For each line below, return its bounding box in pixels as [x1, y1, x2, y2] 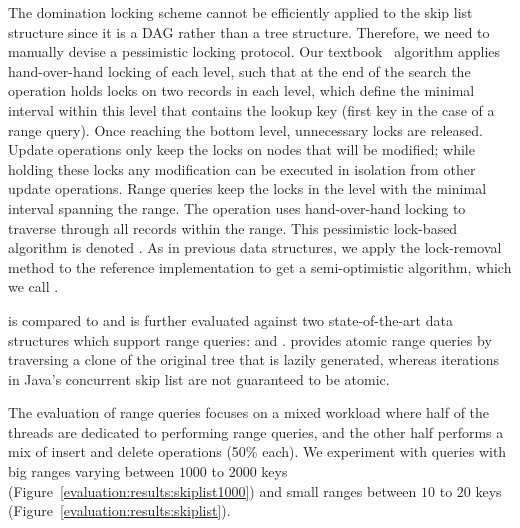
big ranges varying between [8, 461, 175, 482]
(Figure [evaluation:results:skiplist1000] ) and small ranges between [8, 480, 417, 501]
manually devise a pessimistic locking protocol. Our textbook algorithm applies [8, 41, 501, 62]
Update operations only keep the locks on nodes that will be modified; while [8, 139, 475, 160]
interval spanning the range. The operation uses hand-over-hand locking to [8, 197, 466, 218]
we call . [8, 276, 59, 297]
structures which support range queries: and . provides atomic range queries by [8, 329, 492, 350]
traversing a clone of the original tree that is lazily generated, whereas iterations [8, 349, 499, 370]
